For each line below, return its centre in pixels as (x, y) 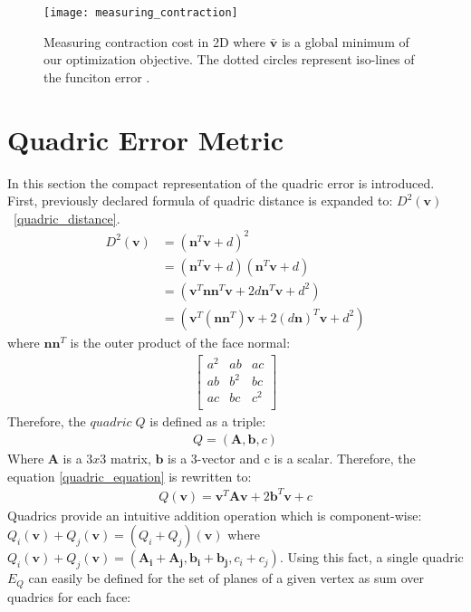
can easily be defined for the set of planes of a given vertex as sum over (226, 578)
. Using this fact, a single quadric (371, 557)
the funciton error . (97, 76)
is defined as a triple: (208, 421)
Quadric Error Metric (146, 139)
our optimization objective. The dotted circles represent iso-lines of (229, 59)
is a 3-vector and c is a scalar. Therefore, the (292, 458)
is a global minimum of (345, 41)
